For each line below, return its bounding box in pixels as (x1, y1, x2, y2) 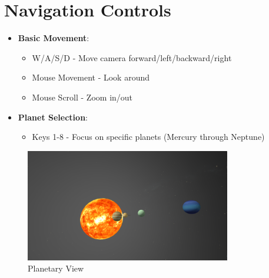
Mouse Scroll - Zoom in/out (32, 91, 133, 103)
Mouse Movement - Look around (32, 71, 150, 83)
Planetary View (28, 262, 84, 274)
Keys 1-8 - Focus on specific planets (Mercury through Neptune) (32, 130, 265, 143)
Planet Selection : (18, 110, 88, 123)
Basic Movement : (18, 32, 89, 44)
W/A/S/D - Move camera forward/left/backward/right (32, 51, 232, 63)
